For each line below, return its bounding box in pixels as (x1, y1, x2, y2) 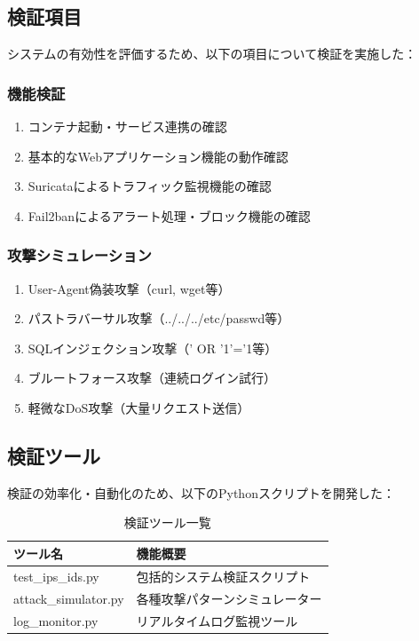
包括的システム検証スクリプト (136, 566, 311, 585)
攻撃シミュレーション (7, 244, 152, 266)
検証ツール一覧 (123, 513, 211, 532)
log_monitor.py (13, 611, 99, 629)
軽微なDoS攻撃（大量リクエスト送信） (28, 398, 250, 416)
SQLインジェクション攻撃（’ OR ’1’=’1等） (28, 338, 278, 357)
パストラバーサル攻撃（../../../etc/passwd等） (28, 309, 290, 328)
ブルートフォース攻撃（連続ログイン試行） (28, 368, 277, 387)
